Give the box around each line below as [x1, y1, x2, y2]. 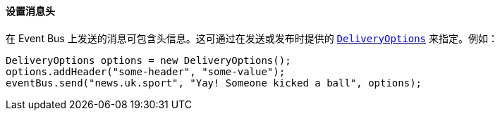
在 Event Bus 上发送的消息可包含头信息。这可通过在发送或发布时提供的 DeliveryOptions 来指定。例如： [6, 32, 498, 44]
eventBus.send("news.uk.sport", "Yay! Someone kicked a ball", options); [6, 77, 422, 89]
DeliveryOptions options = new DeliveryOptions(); [6, 54, 291, 66]
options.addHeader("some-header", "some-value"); [6, 65, 286, 77]
